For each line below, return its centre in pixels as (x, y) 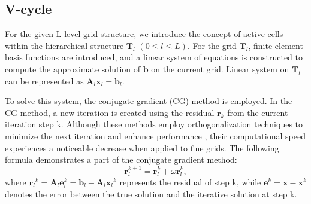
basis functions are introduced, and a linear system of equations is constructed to (154, 57)
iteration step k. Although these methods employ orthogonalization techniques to (154, 124)
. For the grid (212, 45)
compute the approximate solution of (73, 68)
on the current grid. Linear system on (220, 68)
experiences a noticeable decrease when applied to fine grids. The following (142, 147)
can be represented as (44, 80)
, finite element (276, 45)
